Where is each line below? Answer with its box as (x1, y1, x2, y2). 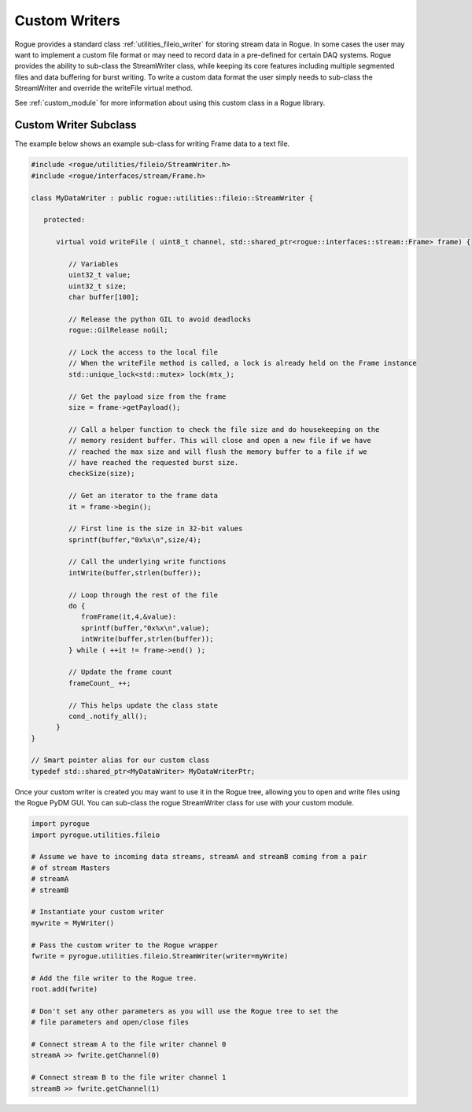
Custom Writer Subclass (14, 118, 137, 132)
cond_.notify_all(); (68, 712, 148, 720)
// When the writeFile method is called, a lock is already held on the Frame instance (68, 359, 417, 368)
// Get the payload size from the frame (68, 392, 227, 401)
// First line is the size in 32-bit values (68, 524, 243, 534)
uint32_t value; (68, 270, 131, 280)
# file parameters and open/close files (31, 1017, 189, 1027)
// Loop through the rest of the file (68, 590, 218, 599)
